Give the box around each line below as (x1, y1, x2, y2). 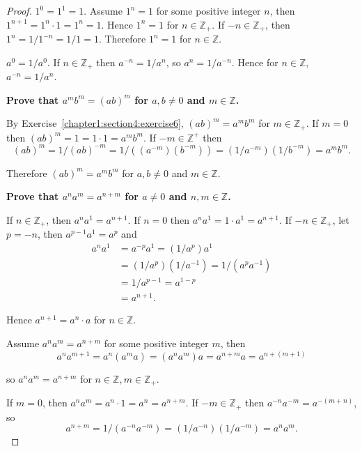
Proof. (6, 3, 32, 17)
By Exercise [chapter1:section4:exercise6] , (6, 116, 184, 130)
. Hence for (231, 54, 278, 69)
